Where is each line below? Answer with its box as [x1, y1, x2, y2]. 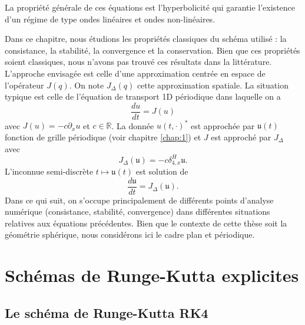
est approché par [211, 130, 271, 143]
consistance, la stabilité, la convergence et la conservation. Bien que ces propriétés [5, 44, 300, 56]
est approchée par [191, 119, 255, 132]
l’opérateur [5, 78, 44, 91]
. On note [69, 78, 104, 91]
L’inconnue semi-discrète [5, 165, 94, 178]
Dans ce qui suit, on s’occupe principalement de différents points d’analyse [5, 193, 274, 206]
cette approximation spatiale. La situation [137, 78, 289, 91]
